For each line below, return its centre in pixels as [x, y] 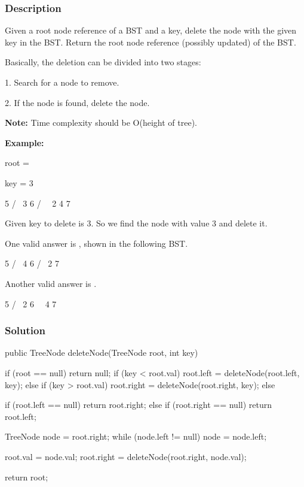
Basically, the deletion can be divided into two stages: [103, 62]
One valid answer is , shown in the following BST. [96, 243]
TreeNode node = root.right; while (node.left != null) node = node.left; [136, 436]
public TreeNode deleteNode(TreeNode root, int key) [102, 353]
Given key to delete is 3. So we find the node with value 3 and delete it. [136, 223]
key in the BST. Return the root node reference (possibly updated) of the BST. [151, 42]
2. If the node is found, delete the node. [77, 102]
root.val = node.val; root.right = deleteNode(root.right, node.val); [126, 456]
